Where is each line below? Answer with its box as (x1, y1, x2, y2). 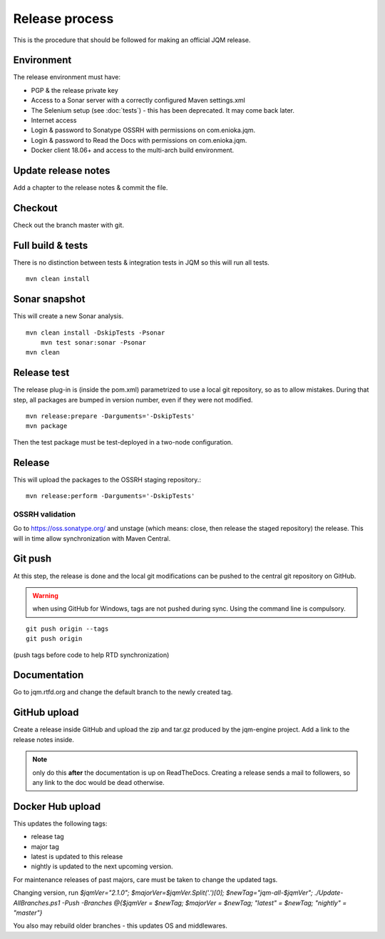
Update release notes (13, 165, 111, 176)
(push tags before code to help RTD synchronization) (13, 650, 170, 659)
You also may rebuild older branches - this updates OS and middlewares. (13, 921, 228, 930)
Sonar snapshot (13, 293, 86, 305)
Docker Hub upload (13, 800, 101, 813)
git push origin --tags (26, 624, 109, 633)
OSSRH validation (13, 509, 76, 519)
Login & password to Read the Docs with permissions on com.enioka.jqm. (31, 136, 247, 144)
